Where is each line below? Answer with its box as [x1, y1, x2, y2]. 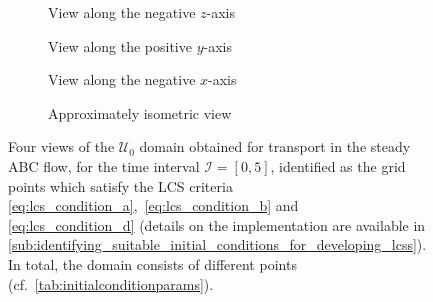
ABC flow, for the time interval [8, 155, 200, 176]
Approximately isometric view [48, 102, 232, 123]
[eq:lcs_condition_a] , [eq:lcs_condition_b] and [8, 195, 299, 216]
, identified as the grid [270, 155, 406, 176]
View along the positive [48, 35, 192, 56]
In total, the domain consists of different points [8, 253, 297, 274]
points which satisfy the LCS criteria [8, 175, 233, 196]
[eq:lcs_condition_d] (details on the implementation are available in [8, 214, 426, 235]
